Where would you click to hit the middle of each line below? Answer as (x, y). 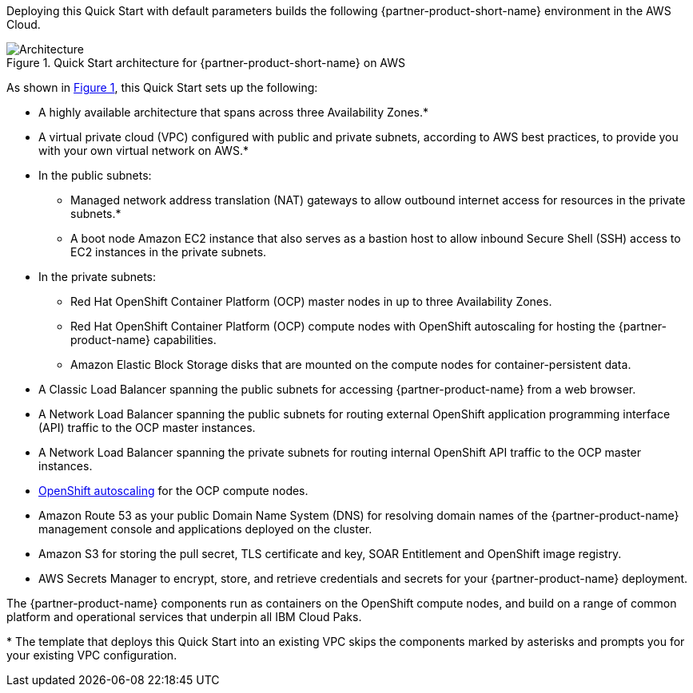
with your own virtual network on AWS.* (143, 150)
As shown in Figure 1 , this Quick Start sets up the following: (162, 87)
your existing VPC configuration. (92, 655)
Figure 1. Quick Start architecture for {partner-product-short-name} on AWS (206, 63)
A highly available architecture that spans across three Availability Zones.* (234, 112)
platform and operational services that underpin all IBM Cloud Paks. (184, 617)
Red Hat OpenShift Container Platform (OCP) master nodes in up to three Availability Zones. (311, 301)
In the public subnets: (95, 175)
